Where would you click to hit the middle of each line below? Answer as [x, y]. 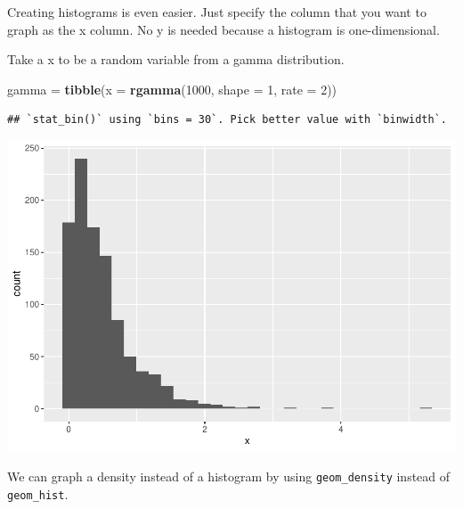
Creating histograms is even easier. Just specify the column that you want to [217, 12]
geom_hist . [38, 494]
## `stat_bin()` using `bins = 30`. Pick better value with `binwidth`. [227, 120]
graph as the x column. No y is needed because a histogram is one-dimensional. [223, 29]
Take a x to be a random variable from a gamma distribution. [176, 59]
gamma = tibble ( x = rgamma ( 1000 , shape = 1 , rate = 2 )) [172, 89]
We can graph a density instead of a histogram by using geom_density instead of [229, 476]
